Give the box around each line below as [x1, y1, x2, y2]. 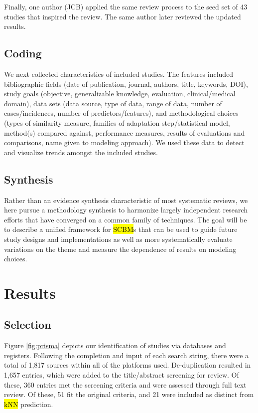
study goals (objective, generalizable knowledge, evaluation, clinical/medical [4, 88, 236, 99]
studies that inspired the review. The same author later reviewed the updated [4, 11, 241, 21]
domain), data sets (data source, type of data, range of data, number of [4, 98, 222, 108]
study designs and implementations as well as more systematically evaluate [4, 233, 233, 244]
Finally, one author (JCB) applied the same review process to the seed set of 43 [4, 1, 248, 11]
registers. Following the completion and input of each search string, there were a [4, 350, 249, 360]
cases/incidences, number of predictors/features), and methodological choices [4, 108, 239, 118]
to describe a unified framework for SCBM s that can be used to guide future [4, 224, 238, 234]
